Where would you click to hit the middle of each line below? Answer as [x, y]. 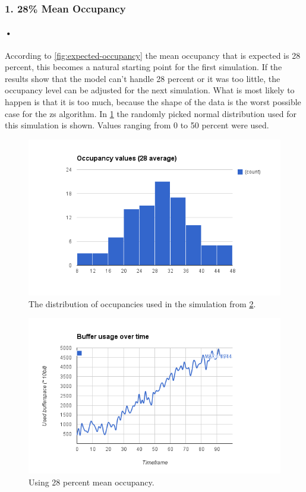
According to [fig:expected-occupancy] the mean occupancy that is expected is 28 [153, 55]
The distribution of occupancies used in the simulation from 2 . [142, 303]
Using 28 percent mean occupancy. [92, 482]
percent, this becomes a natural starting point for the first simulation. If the [143, 67]
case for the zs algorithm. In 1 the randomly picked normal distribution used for [151, 113]
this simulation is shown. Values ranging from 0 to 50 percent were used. [137, 125]
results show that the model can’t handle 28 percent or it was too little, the [143, 78]
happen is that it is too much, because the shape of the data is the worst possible [153, 102]
